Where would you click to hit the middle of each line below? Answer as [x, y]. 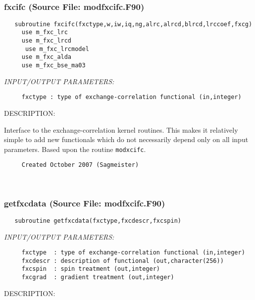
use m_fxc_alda [47, 57]
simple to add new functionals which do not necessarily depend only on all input [126, 139]
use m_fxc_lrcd [47, 41]
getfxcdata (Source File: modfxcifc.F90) [85, 203]
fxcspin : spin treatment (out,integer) [91, 269]
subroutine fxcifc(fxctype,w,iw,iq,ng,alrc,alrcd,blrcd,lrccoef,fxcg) [133, 24]
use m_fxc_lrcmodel [57, 49]
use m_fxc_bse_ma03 [53, 66]
